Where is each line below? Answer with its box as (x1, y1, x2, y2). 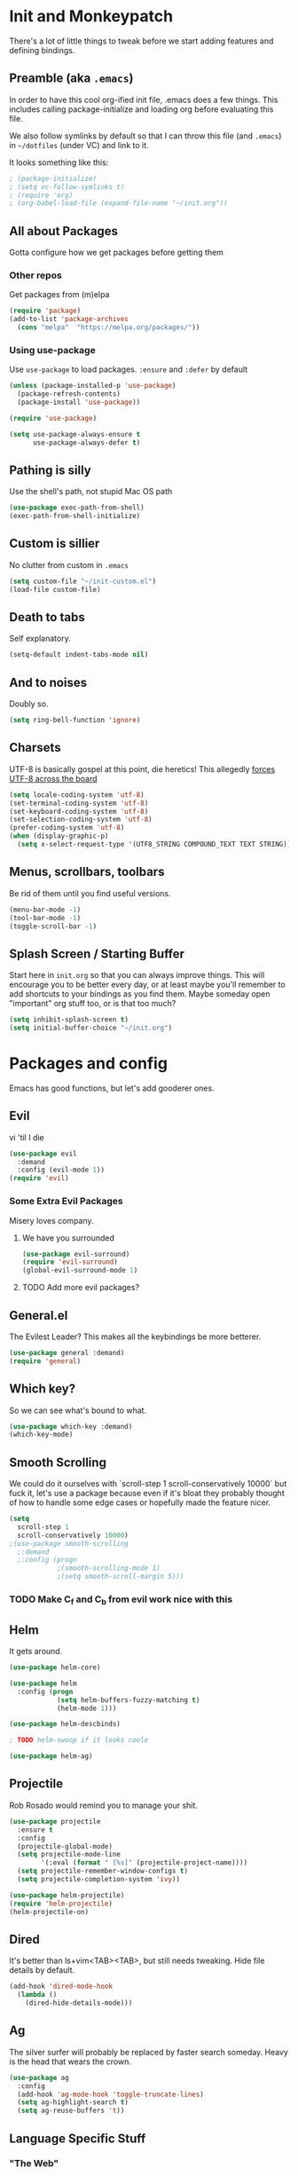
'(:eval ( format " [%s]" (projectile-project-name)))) (41, 1858, 248, 1867)
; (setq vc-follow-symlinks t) (9, 182, 125, 192)
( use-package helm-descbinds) (9, 1720, 122, 1729)
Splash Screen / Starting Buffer (9, 946, 184, 961)
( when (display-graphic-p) (9, 832, 109, 840)
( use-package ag (9, 2073, 69, 2082)
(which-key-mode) (9, 1431, 74, 1439)
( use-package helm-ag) (9, 1752, 93, 1761)
